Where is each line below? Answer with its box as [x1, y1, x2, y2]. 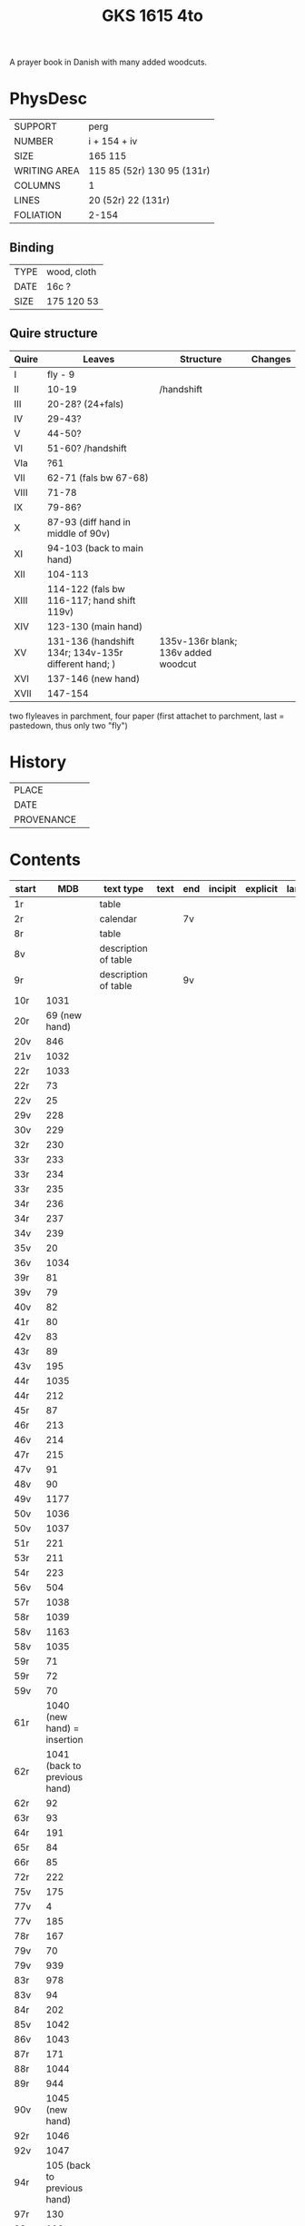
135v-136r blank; [158, 635, 238, 648]
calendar [99, 912, 138, 925]
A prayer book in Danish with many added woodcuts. [9, 56, 207, 68]
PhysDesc [9, 88, 88, 109]
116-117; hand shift [46, 594, 136, 607]
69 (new [45, 1009, 83, 1022]
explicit [244, 882, 279, 895]
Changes [251, 352, 291, 365]
